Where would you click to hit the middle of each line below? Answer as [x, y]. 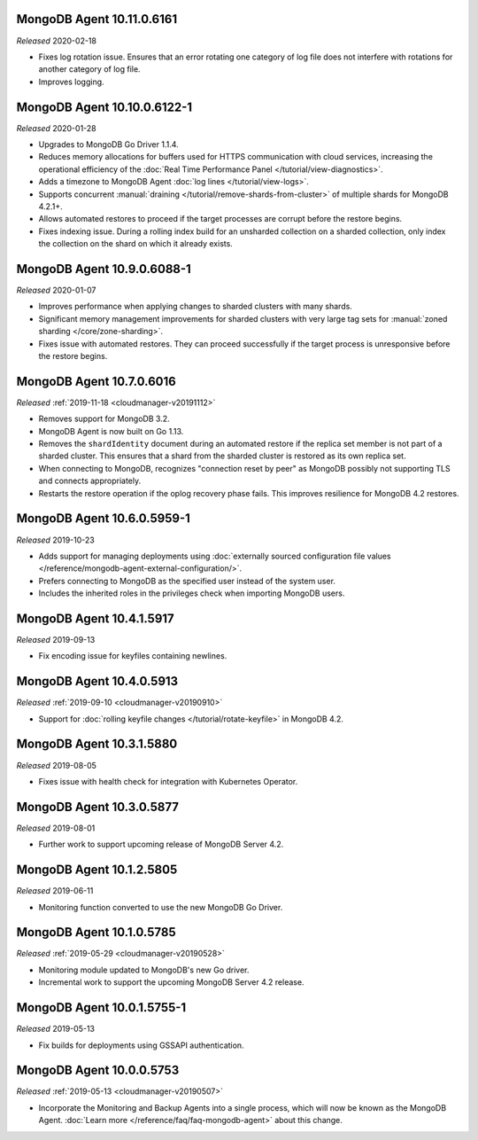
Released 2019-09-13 [56, 639]
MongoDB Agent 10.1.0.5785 [96, 932]
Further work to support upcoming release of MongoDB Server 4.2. [161, 844]
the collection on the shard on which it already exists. [136, 244]
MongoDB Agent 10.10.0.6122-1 [104, 107]
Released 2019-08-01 [56, 828]
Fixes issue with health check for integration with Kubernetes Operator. [168, 781]
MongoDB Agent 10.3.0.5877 [98, 807]
